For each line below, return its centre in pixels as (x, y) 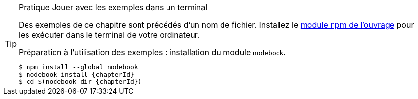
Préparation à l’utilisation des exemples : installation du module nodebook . (153, 52)
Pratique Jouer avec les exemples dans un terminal (113, 7)
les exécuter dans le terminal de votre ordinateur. (109, 35)
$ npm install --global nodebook (78, 67)
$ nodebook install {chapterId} (76, 74)
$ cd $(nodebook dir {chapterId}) (80, 82)
